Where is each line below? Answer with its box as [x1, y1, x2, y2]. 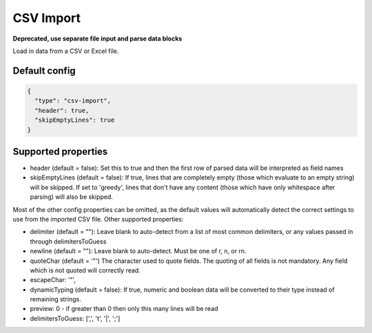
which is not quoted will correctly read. [30, 266, 141, 275]
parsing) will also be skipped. [30, 193, 114, 201]
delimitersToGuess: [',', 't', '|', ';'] [30, 314, 121, 323]
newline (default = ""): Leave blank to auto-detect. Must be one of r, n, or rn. [30, 247, 247, 255]
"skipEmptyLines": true [34, 116, 115, 124]
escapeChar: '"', [30, 276, 76, 284]
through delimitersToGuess [30, 237, 107, 246]
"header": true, [34, 107, 90, 114]
